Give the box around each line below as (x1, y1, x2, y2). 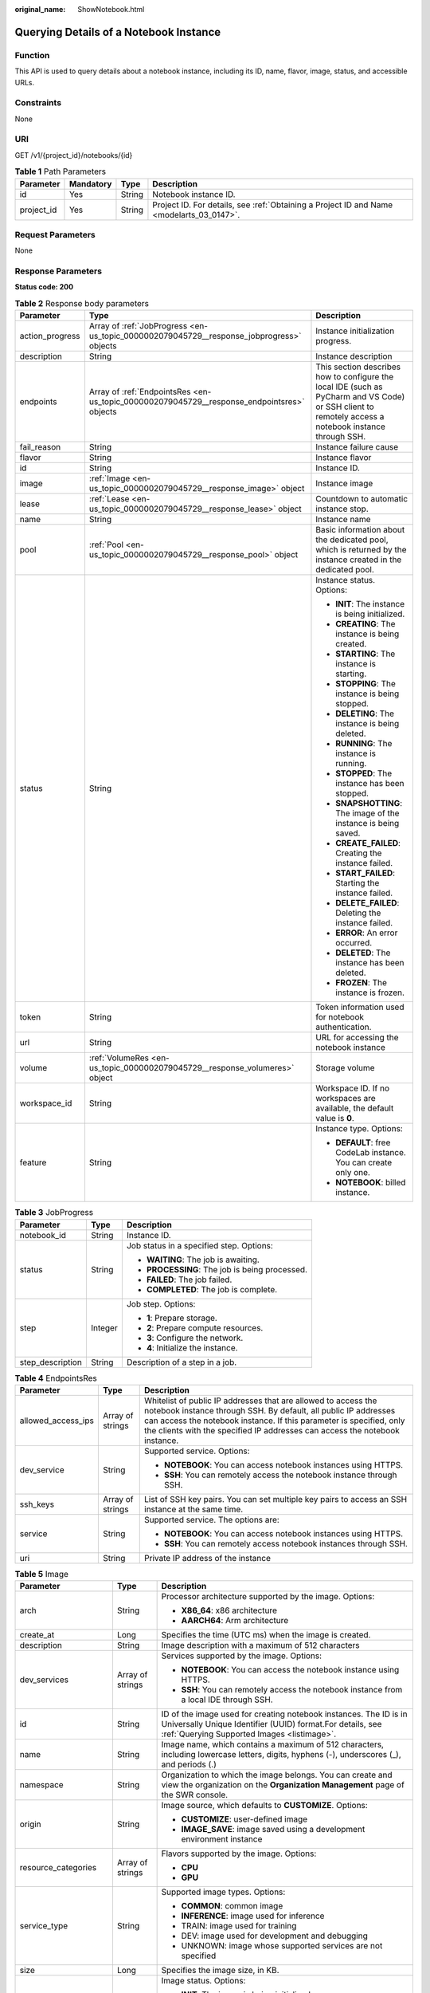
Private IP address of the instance (144, 1553, 271, 1563)
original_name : (14, 5, 66, 14)
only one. (335, 1167, 370, 1178)
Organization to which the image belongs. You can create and (161, 1770, 393, 1781)
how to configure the (315, 371, 394, 383)
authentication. (315, 1021, 372, 1032)
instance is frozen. (335, 987, 405, 998)
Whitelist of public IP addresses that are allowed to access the (144, 1395, 377, 1406)
